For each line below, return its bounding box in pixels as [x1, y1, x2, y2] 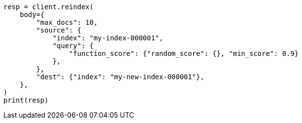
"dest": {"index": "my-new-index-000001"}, [36, 73, 205, 81]
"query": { [53, 42, 94, 50]
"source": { [36, 26, 82, 34]
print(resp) [3, 96, 49, 104]
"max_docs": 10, [36, 18, 98, 26]
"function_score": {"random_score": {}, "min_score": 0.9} [69, 50, 299, 57]
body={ [19, 11, 45, 18]
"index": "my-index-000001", [53, 34, 163, 42]
